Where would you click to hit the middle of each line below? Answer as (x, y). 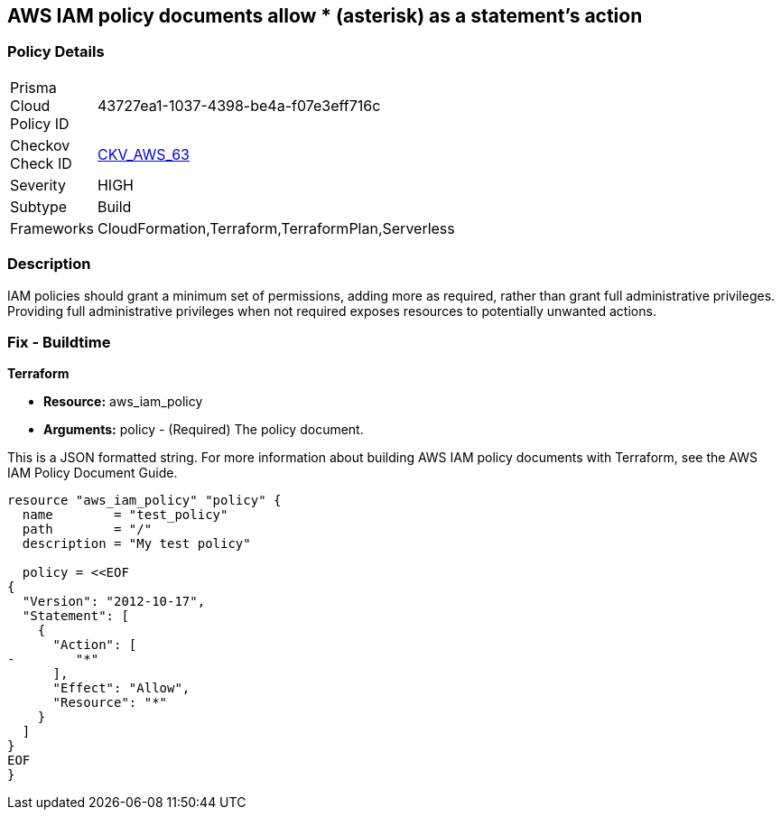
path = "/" (87, 529)
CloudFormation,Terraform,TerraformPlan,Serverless (276, 228)
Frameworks (52, 228)
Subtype (39, 206)
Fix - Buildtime (59, 342)
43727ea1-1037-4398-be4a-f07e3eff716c (239, 105)
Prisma (33, 87)
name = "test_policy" (125, 515)
